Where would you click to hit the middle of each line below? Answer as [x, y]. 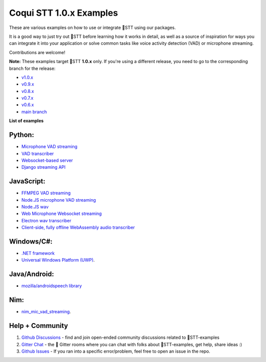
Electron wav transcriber [46, 220]
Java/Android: [32, 274]
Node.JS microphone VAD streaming [59, 200]
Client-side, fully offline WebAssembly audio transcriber [78, 227]
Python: [22, 135]
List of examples [26, 121]
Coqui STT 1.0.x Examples [64, 13]
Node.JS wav [35, 207]
